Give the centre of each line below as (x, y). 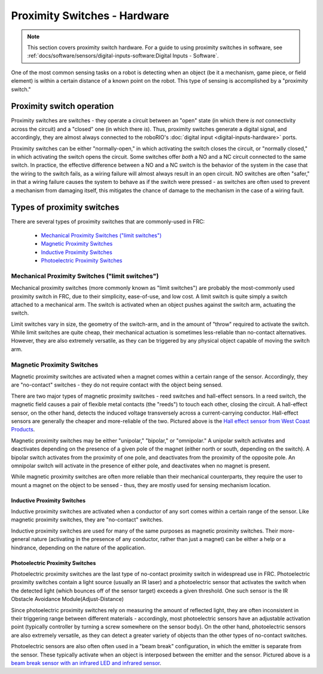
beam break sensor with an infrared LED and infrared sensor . (86, 663)
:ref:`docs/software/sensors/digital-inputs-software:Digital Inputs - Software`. (123, 56)
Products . (23, 430)
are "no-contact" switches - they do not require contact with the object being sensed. (117, 385)
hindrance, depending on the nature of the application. (78, 548)
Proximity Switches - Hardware (90, 16)
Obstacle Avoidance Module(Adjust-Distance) (67, 599)
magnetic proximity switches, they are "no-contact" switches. (87, 520)
